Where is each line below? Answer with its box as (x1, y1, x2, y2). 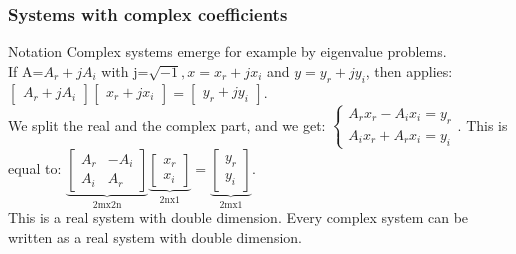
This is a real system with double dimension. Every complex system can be (8, 207, 469, 228)
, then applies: (365, 60, 453, 81)
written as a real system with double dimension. (8, 226, 302, 247)
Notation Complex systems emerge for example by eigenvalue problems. (8, 41, 447, 62)
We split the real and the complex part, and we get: (8, 114, 326, 135)
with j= (101, 60, 149, 81)
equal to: (8, 157, 62, 178)
